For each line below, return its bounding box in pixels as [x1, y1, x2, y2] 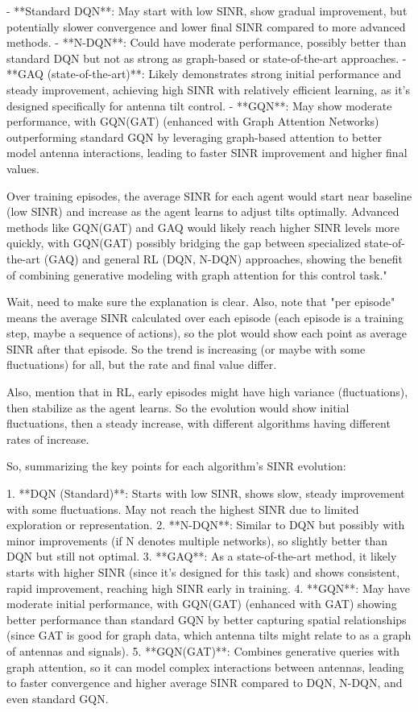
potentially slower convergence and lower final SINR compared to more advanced [6, 18, 406, 35]
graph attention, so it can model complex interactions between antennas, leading [6, 658, 404, 675]
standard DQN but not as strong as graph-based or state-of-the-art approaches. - [6, 49, 407, 66]
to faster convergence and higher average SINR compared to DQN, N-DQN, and [6, 674, 403, 691]
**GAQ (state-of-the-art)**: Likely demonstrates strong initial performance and [6, 65, 402, 82]
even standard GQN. [6, 689, 109, 706]
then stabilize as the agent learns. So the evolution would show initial [6, 399, 350, 416]
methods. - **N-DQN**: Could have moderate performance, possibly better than [6, 34, 407, 51]
